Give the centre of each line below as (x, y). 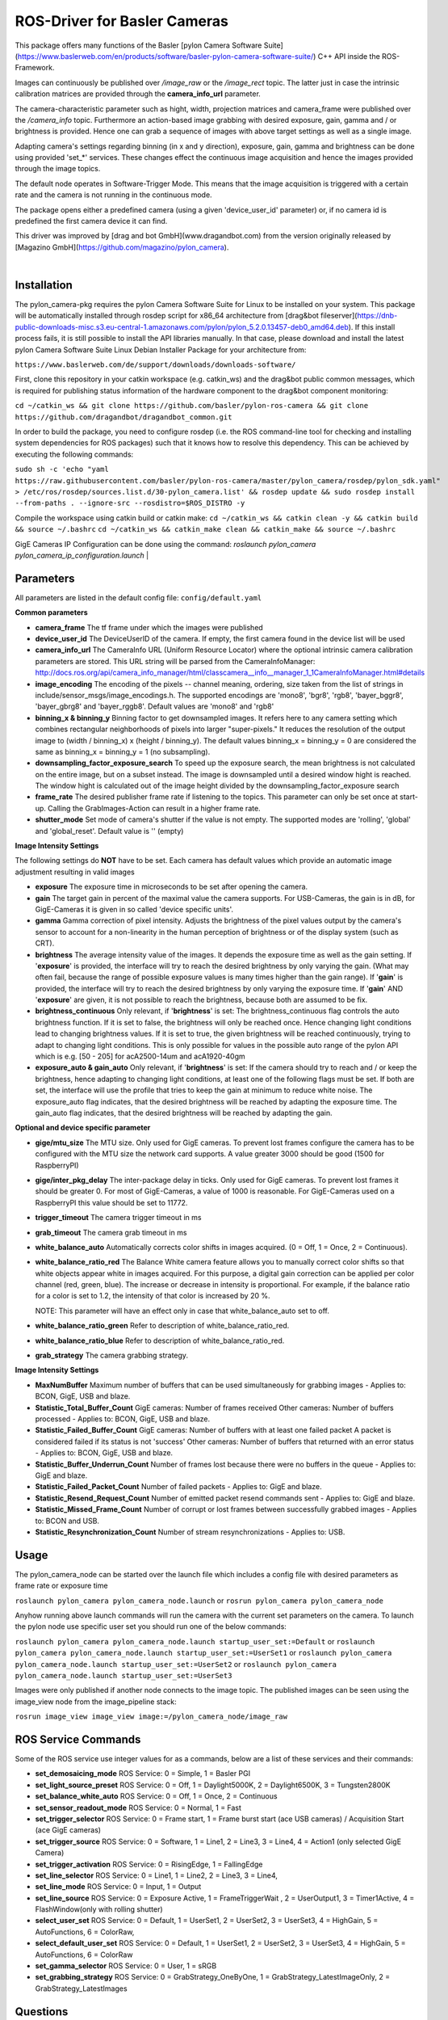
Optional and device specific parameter (83, 1128)
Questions (42, 2012)
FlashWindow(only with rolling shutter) (99, 1909)
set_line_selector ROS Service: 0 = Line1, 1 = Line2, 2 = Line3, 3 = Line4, (157, 1875)
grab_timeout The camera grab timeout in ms (111, 1232)
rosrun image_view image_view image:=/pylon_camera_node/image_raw (151, 1717)
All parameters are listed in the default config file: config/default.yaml (138, 597)
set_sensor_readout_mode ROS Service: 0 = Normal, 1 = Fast (138, 1807)
